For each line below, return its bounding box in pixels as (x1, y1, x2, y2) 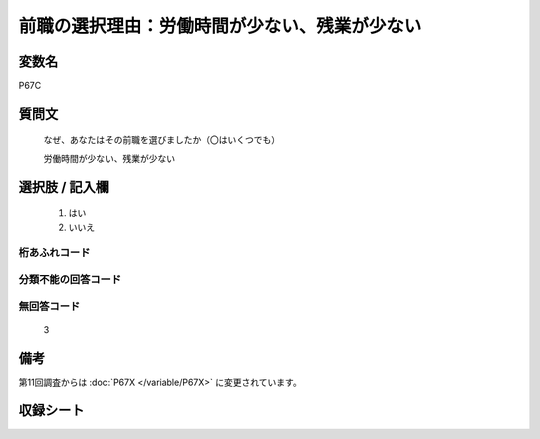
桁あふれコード (18, 246, 91, 260)
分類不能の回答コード (18, 272, 122, 286)
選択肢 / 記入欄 (18, 178, 110, 195)
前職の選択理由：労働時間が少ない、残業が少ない (18, 15, 422, 37)
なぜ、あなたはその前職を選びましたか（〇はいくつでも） (43, 134, 280, 146)
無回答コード (18, 299, 81, 313)
